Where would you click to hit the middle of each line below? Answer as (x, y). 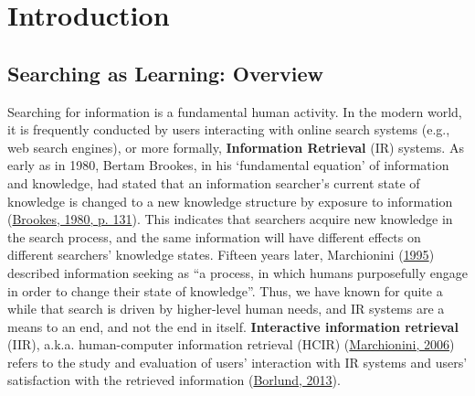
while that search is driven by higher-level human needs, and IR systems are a (226, 309)
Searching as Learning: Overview (166, 73)
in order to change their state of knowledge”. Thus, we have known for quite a (225, 290)
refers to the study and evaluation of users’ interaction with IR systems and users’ (237, 362)
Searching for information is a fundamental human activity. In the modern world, (235, 111)
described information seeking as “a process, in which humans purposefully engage (237, 272)
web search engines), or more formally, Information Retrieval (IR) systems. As (236, 147)
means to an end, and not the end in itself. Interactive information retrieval (233, 326)
